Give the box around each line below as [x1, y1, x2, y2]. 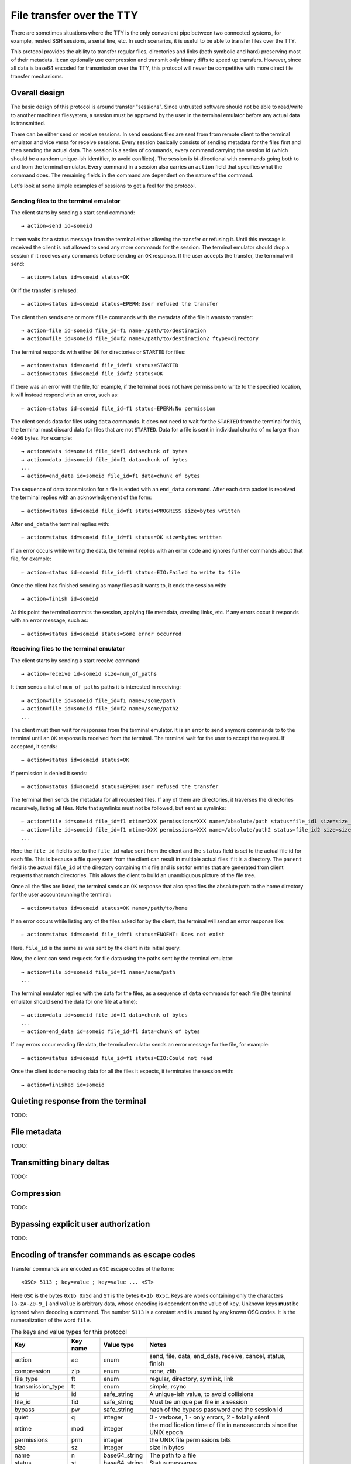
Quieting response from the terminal [11, 1096, 146, 1106]
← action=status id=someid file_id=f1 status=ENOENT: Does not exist [21, 931, 225, 938]
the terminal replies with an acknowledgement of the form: [11, 494, 152, 501]
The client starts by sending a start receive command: [11, 656, 141, 664]
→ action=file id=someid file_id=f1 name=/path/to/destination [21, 327, 207, 334]
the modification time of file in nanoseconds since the [149, 1421, 298, 1429]
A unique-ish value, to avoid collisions [149, 1390, 254, 1398]
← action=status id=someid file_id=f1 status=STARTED [21, 362, 178, 369]
